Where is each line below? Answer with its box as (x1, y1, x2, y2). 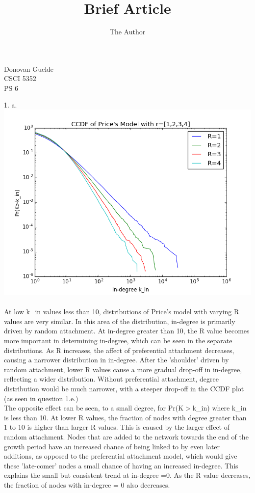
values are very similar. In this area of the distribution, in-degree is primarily (4, 316, 235, 326)
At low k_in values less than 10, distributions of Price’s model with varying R (4, 306, 239, 317)
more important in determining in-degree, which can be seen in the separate (4, 335, 232, 346)
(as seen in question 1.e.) (4, 393, 78, 403)
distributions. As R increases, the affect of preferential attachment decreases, (4, 345, 234, 355)
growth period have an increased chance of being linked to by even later (4, 441, 220, 451)
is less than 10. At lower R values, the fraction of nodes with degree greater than (4, 412, 247, 422)
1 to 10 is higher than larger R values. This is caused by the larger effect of (4, 422, 229, 432)
